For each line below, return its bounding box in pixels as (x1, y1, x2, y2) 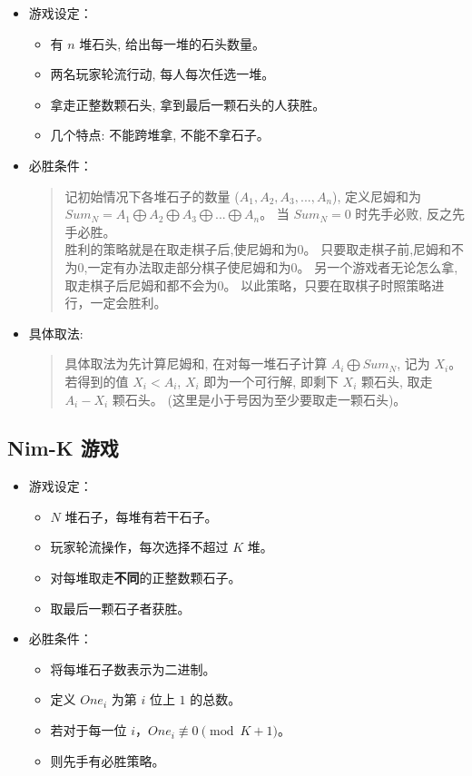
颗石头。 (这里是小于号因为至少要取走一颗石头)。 (112, 389, 407, 408)
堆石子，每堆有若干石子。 (64, 506, 218, 526)
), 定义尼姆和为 (332, 186, 422, 205)
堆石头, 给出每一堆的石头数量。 (79, 34, 265, 53)
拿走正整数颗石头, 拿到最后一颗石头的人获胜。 (50, 94, 326, 113)
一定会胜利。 (90, 293, 167, 312)
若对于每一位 (50, 721, 127, 740)
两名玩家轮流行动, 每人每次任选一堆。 (50, 64, 275, 83)
